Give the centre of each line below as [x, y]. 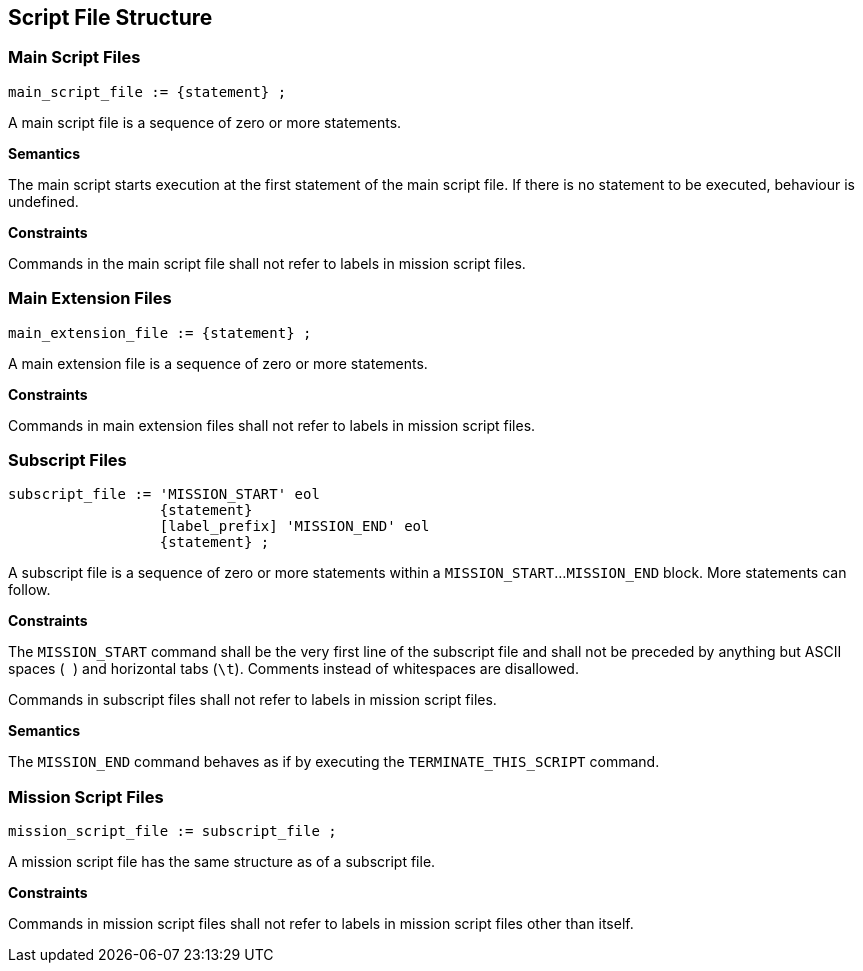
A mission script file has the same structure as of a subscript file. [222, 862]
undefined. [43, 201]
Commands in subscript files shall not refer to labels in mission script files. [252, 700]
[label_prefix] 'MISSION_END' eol [294, 526]
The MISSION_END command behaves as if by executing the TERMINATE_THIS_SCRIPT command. [334, 762]
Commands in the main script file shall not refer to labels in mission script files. [267, 263]
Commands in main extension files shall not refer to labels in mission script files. [272, 425]
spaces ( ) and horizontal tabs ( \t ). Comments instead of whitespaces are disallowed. [293, 669]
